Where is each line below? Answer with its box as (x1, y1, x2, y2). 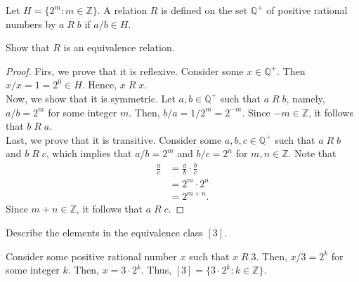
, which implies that (46, 146, 132, 161)
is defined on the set (161, 3, 248, 17)
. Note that (288, 146, 337, 161)
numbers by (6, 16, 56, 31)
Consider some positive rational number (6, 248, 177, 263)
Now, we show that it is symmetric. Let (6, 90, 176, 105)
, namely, (286, 90, 325, 105)
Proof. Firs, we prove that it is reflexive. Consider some (6, 63, 244, 78)
